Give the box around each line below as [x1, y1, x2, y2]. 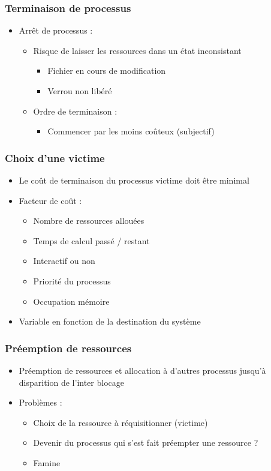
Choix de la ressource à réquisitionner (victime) [33, 416, 208, 428]
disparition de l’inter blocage [19, 376, 124, 388]
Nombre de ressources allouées [33, 214, 144, 227]
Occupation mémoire [33, 295, 110, 307]
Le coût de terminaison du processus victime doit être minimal [19, 174, 249, 186]
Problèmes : [19, 396, 62, 409]
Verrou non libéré [47, 85, 112, 97]
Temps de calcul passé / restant [33, 234, 150, 247]
